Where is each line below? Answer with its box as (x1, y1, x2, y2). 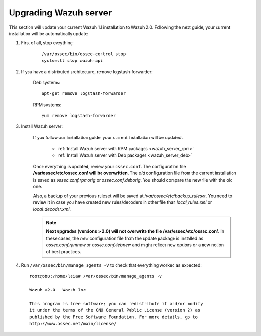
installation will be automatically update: (9, 31, 89, 36)
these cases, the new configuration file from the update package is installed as (46, 235, 203, 241)
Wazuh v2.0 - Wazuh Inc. (29, 287, 88, 292)
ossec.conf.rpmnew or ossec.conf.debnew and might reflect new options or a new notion (46, 242, 224, 248)
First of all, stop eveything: (21, 40, 74, 46)
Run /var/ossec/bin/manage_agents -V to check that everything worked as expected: (21, 262, 202, 268)
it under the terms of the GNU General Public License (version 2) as (29, 307, 201, 313)
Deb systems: (33, 79, 60, 85)
